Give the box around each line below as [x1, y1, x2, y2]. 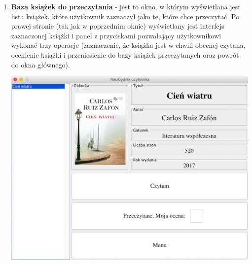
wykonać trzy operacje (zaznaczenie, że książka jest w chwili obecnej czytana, [11, 40, 246, 50]
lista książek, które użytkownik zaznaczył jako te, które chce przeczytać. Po [11, 11, 240, 21]
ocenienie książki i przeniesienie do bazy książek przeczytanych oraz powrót [11, 49, 239, 60]
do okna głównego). [11, 59, 70, 69]
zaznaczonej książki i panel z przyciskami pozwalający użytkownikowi [11, 30, 221, 40]
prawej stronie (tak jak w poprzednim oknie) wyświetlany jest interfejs [11, 21, 224, 31]
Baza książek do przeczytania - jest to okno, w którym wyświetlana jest [11, 1, 241, 11]
